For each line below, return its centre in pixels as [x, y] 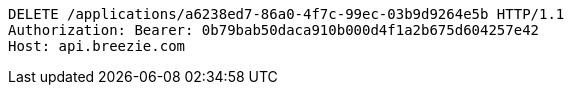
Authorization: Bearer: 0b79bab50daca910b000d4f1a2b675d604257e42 [274, 30]
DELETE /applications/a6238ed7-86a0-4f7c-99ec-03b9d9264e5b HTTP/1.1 [286, 14]
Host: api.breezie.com [97, 46]
